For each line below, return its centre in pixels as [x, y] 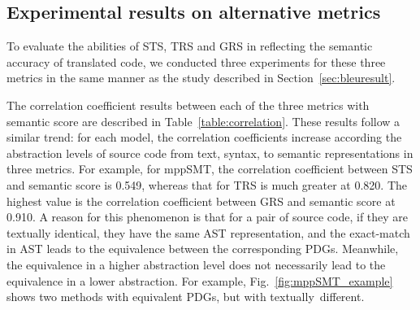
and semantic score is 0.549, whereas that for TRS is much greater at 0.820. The [207, 184]
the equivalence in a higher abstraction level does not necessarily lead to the [196, 264]
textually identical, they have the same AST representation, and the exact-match [208, 232]
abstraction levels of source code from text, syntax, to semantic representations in [210, 153]
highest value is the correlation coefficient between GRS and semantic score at [201, 201]
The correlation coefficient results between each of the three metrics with [188, 105]
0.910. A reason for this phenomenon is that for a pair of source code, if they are [208, 217]
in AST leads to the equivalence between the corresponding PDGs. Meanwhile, [203, 249]
